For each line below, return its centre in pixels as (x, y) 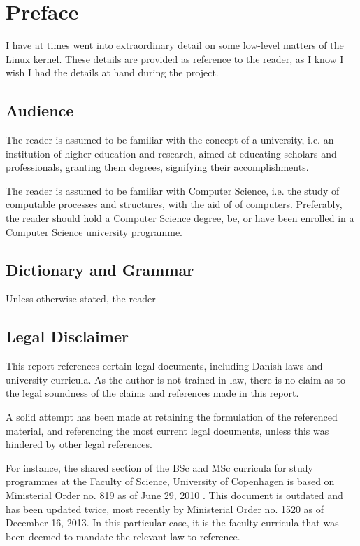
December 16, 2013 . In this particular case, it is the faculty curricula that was (172, 523)
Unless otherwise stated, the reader (81, 299)
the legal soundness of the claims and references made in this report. (152, 393)
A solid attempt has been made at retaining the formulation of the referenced (172, 417)
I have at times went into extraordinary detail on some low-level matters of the (175, 45)
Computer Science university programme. (94, 231)
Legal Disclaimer (67, 336)
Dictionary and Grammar (100, 269)
